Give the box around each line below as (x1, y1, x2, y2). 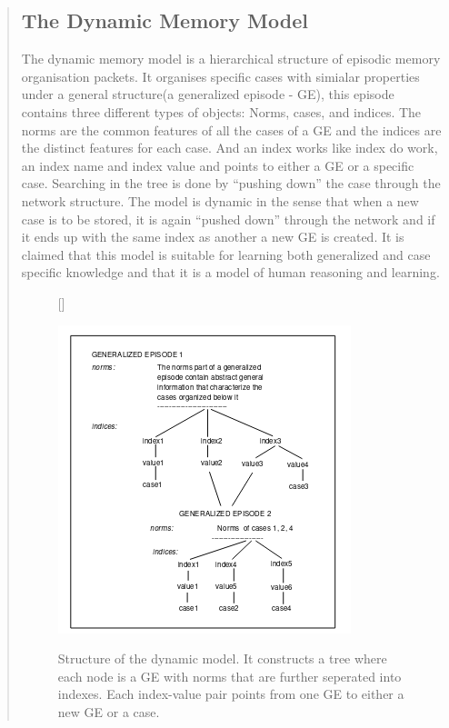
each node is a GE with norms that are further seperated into (57, 666, 402, 685)
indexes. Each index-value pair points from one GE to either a (57, 684, 404, 703)
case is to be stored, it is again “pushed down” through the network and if (21, 209, 435, 228)
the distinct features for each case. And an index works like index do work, (21, 138, 438, 157)
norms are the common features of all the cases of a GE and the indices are (21, 120, 442, 139)
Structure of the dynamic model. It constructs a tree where (57, 649, 387, 668)
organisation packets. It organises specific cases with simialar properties (21, 66, 420, 85)
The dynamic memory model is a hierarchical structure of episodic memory (21, 49, 441, 68)
